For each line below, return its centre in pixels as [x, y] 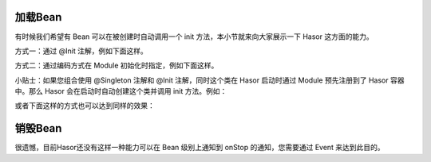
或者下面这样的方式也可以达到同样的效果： [85, 106]
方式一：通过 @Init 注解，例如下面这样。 [81, 51]
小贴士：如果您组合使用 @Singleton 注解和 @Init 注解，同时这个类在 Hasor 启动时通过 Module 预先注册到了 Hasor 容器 [210, 80]
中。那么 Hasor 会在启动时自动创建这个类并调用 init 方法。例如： [121, 91]
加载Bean [38, 17]
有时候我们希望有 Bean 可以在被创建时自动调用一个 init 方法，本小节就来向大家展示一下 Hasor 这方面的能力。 [194, 37]
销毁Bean [38, 128]
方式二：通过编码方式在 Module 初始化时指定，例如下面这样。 [117, 66]
